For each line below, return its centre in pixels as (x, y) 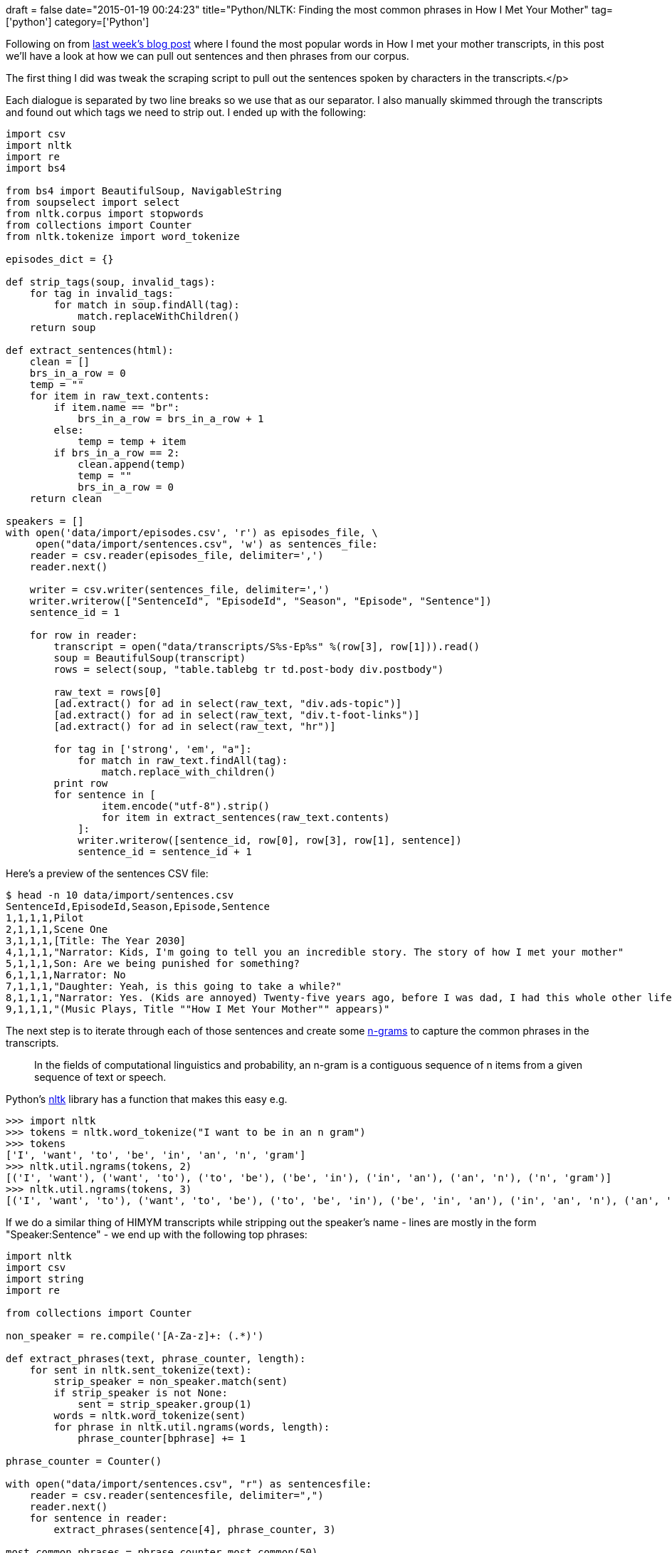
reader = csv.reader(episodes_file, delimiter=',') (177, 555)
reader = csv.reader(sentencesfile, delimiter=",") (177, 1495)
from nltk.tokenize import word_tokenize (123, 236)
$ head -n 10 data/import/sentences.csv (120, 895)
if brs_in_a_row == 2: (117, 453)
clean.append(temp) (132, 464)
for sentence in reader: (99, 1518)
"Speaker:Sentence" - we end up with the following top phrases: (157, 1234)
